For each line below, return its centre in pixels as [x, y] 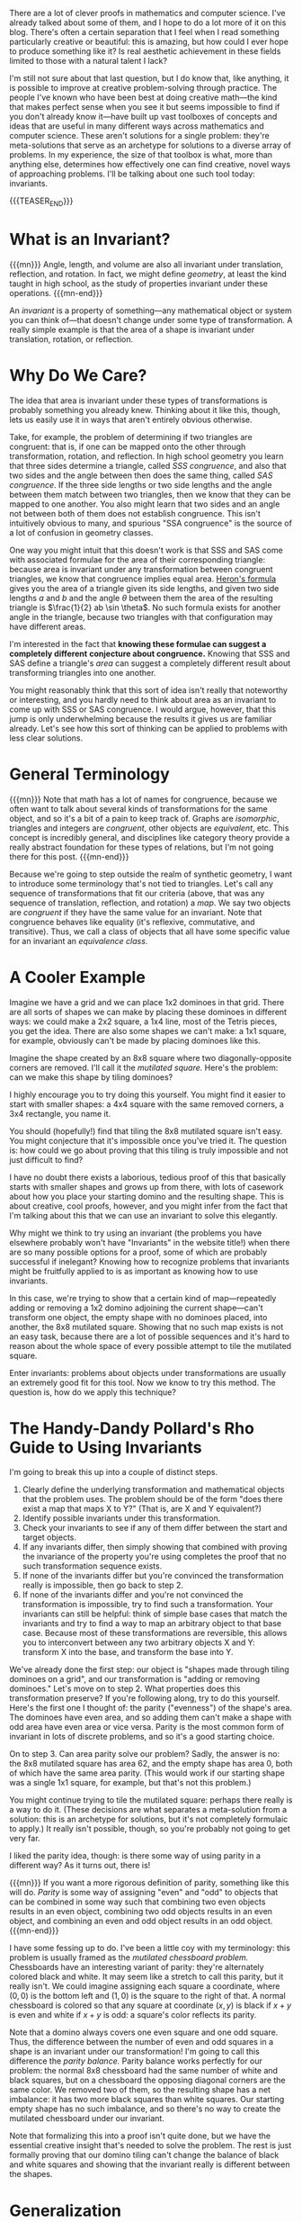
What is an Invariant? [90, 239]
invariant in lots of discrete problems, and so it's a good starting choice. [142, 1737]
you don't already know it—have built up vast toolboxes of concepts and [143, 117]
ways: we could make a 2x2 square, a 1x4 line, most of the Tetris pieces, [143, 1021]
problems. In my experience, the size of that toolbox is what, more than [141, 155]
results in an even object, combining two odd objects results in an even [141, 1912]
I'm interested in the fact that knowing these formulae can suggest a [138, 643]
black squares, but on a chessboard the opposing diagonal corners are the [147, 2080]
